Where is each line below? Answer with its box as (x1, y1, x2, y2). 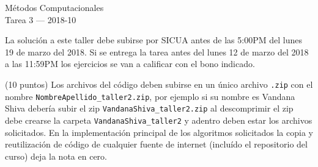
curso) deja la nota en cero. (5, 149, 107, 162)
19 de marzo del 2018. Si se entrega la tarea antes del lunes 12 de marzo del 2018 (5, 45, 309, 58)
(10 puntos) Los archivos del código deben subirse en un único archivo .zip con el (5, 77, 313, 90)
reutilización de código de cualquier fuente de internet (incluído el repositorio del (5, 138, 308, 151)
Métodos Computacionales (5, 1, 104, 13)
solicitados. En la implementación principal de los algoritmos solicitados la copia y (5, 126, 313, 138)
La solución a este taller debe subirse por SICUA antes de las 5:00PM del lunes (5, 34, 302, 46)
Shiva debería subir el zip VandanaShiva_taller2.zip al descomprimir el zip (5, 102, 294, 115)
